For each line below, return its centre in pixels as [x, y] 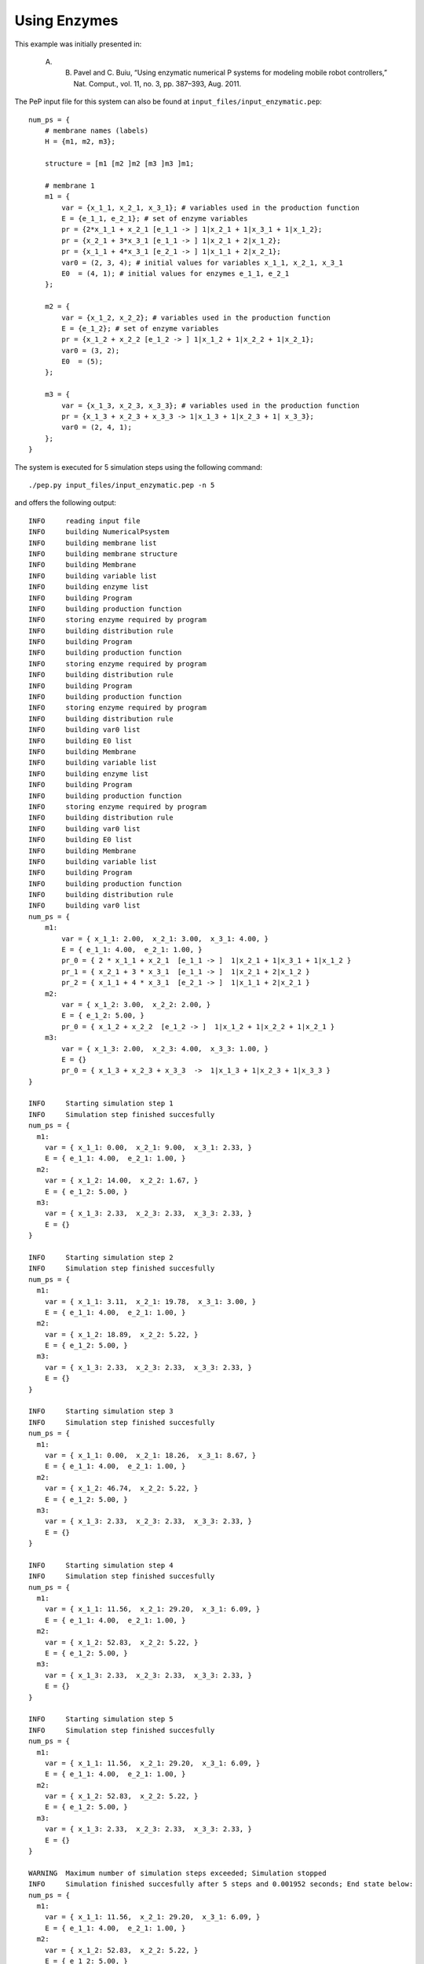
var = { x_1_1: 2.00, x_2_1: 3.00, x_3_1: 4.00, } [165, 938]
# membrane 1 [69, 185]
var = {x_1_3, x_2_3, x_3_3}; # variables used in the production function [211, 405]
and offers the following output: [66, 503]
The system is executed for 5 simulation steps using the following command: [139, 467]
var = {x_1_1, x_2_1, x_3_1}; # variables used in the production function [211, 207]
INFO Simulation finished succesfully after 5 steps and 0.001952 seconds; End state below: [221, 1884]
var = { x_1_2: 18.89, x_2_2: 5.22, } [121, 1334]
